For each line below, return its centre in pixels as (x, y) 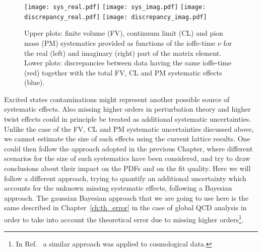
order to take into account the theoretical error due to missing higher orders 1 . (124, 219)
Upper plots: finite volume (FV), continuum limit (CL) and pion (124, 33)
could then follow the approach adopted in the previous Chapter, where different (128, 148)
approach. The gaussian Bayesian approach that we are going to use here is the (126, 197)
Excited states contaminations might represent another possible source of (117, 99)
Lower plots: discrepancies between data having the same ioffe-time (128, 63)
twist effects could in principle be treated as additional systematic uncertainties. (128, 119)
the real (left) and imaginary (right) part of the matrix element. (123, 53)
